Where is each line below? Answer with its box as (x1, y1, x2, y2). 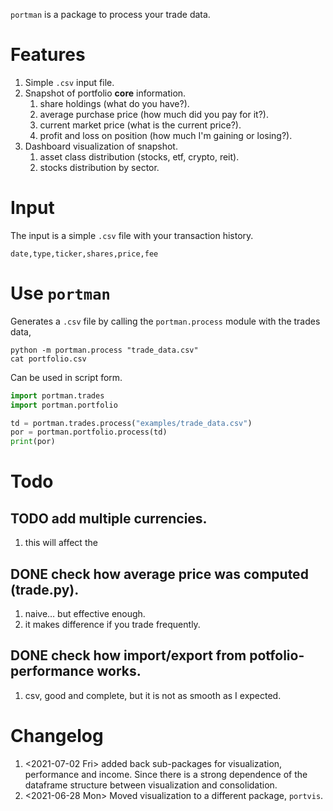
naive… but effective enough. (24, 608, 146, 619)
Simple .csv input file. (24, 76, 115, 88)
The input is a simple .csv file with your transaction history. (10, 229, 254, 241)
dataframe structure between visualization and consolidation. (24, 779, 278, 791)
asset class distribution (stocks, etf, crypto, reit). (39, 150, 240, 163)
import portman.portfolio (10, 400, 118, 410)
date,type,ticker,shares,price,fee (10, 249, 159, 259)
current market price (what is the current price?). (39, 119, 242, 131)
